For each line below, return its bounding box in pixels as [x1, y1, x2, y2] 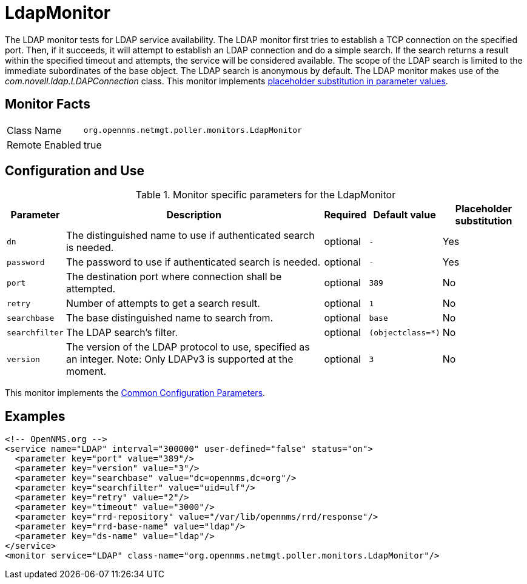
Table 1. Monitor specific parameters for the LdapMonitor [135, 189, 396, 201]
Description [166, 209, 221, 221]
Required [324, 209, 367, 221]
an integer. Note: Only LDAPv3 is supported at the [65, 353, 294, 366]
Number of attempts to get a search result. [65, 297, 260, 310]
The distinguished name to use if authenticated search [65, 229, 315, 242]
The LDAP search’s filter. [65, 326, 178, 339]
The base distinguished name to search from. [65, 312, 274, 324]
